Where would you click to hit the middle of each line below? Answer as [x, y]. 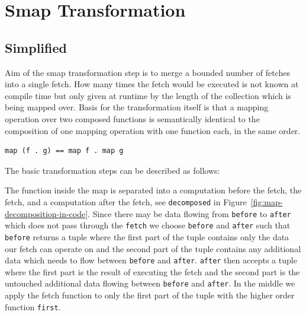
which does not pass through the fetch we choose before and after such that [148, 225]
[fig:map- [267, 201]
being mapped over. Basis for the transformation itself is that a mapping [137, 107]
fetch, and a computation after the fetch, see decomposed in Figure [126, 201]
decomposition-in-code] [46, 213]
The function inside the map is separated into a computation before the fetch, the [153, 190]
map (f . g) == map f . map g [64, 151]
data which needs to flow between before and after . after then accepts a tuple [151, 260]
